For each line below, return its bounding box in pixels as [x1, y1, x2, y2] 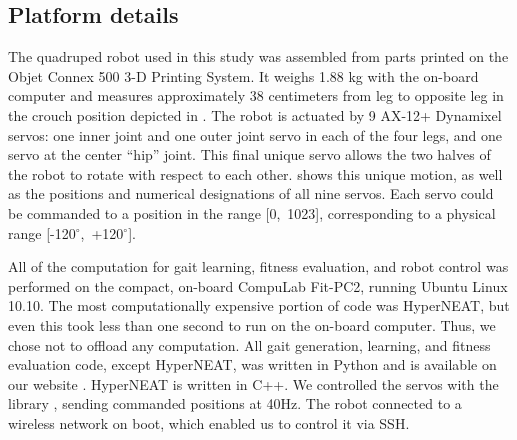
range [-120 [8, 222, 76, 243]
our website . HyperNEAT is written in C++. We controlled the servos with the [8, 373, 499, 394]
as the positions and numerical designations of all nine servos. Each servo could [8, 183, 494, 204]
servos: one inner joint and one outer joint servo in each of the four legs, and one [8, 124, 503, 145]
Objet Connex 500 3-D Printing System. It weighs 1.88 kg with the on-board [8, 65, 479, 86]
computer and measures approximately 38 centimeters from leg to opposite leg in [8, 85, 504, 106]
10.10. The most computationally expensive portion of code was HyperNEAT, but [8, 295, 510, 316]
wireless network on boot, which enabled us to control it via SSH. [8, 412, 410, 433]
